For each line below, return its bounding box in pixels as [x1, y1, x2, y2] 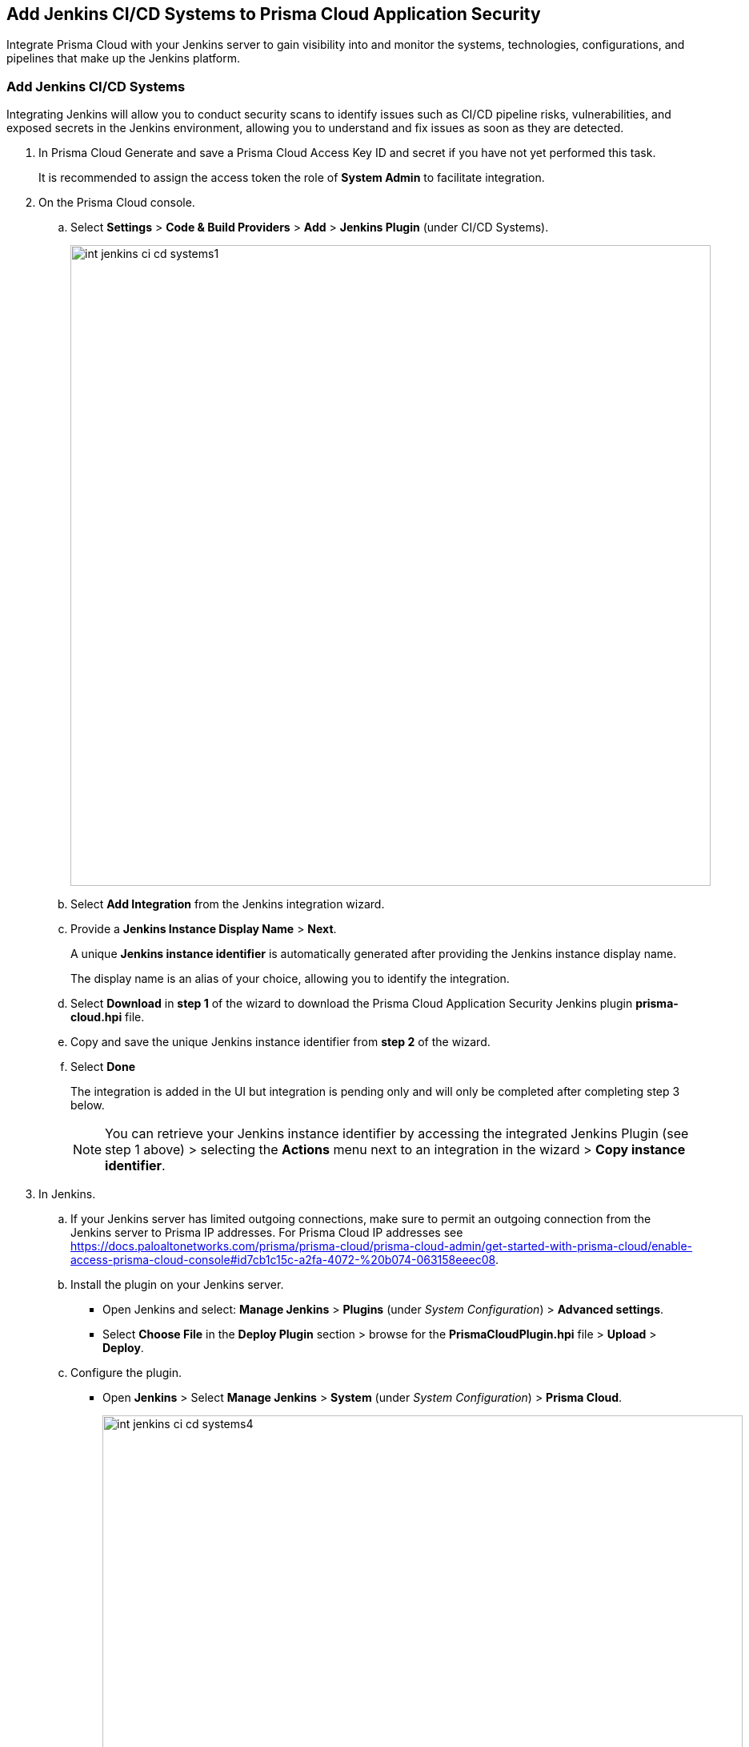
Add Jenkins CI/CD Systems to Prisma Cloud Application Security [6, 4, 541, 24]
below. [70, 1098, 105, 1113]
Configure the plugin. [70, 1366, 182, 1380]
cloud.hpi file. [70, 1010, 145, 1024]
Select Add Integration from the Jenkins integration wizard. [70, 897, 385, 912]
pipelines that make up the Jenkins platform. [6, 51, 240, 66]
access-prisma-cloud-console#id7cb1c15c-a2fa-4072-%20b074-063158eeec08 [70, 1253, 495, 1267]
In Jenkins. [38, 1187, 96, 1202]
